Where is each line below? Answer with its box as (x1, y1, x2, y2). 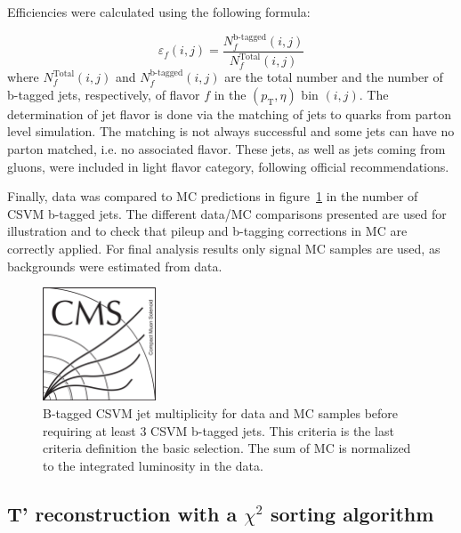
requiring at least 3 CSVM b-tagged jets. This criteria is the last (43, 421, 394, 440)
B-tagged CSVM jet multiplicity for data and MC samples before (43, 403, 399, 422)
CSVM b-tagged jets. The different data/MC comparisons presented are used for (7, 204, 447, 222)
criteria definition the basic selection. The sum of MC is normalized (43, 439, 411, 457)
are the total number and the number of (224, 68, 443, 86)
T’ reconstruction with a (7, 499, 238, 527)
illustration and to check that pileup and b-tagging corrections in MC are (7, 222, 408, 240)
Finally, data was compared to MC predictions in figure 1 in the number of (7, 187, 418, 206)
